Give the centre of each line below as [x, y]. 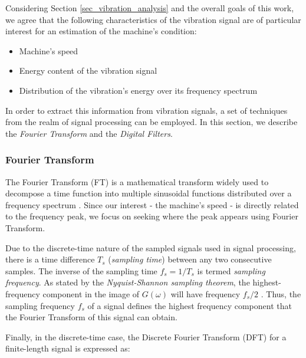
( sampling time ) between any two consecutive [190, 259]
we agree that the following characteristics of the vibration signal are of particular [153, 19]
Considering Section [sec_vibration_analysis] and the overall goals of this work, [150, 8]
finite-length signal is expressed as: [68, 348]
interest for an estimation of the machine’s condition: [101, 31]
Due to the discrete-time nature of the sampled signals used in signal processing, [151, 247]
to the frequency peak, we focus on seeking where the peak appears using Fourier [152, 216]
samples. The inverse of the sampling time [81, 270]
